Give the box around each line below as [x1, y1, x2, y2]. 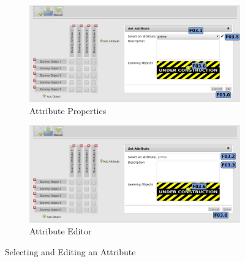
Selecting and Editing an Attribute [5, 245, 136, 258]
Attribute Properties [29, 104, 107, 117]
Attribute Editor [29, 225, 92, 237]
